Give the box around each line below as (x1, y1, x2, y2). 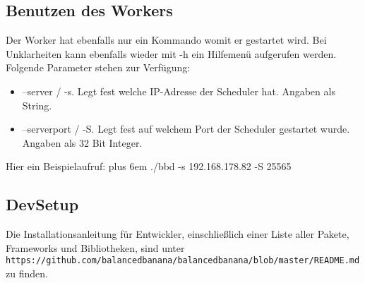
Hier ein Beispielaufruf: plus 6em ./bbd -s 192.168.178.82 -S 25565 (6, 159, 292, 174)
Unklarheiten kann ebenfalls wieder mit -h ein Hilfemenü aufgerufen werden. (6, 46, 337, 61)
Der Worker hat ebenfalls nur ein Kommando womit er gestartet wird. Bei (6, 32, 327, 47)
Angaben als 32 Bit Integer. (22, 135, 143, 150)
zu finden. (6, 266, 48, 280)
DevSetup (6, 193, 79, 215)
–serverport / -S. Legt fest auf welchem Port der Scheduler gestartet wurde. (22, 121, 350, 136)
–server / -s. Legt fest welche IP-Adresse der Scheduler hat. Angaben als (22, 83, 335, 98)
